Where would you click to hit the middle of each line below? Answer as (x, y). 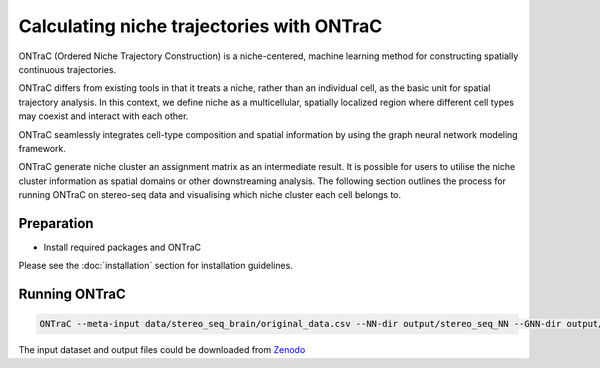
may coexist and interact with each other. (103, 116)
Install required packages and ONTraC (122, 247)
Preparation (56, 223)
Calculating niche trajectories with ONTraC (200, 26)
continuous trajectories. (67, 69)
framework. (42, 148)
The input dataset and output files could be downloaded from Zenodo (162, 350)
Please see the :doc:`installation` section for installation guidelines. (156, 266)
